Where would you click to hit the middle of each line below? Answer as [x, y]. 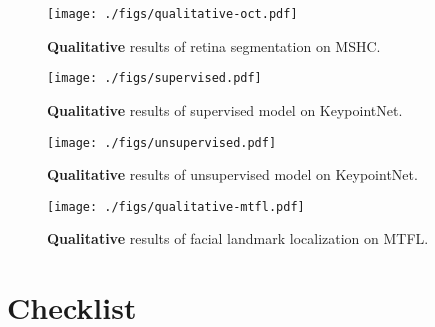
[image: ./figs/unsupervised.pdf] [162, 142]
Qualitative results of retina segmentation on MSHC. [214, 45]
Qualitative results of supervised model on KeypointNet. [225, 109]
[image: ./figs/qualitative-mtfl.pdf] [176, 206]
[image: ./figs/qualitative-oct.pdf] [172, 14]
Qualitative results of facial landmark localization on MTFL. [238, 238]
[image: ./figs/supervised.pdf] [154, 78]
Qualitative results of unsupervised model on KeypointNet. [232, 174]
